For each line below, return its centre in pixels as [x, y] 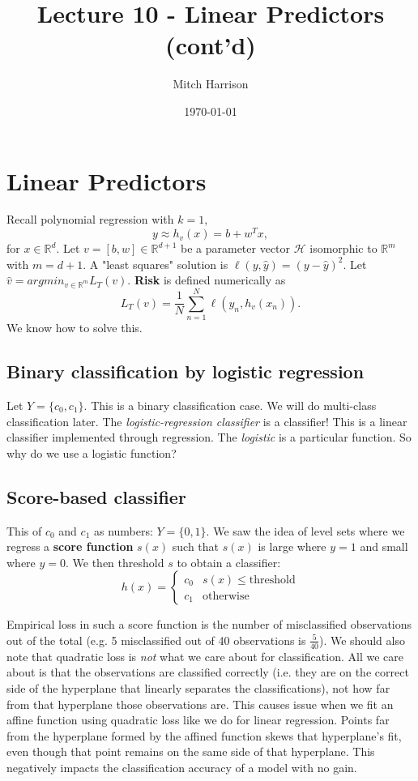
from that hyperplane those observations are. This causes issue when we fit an [200, 704]
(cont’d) [211, 45]
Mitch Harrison [211, 84]
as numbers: [123, 530]
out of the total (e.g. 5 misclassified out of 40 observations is [156, 640]
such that [196, 546]
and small [384, 546]
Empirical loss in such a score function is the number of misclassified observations [209, 624]
